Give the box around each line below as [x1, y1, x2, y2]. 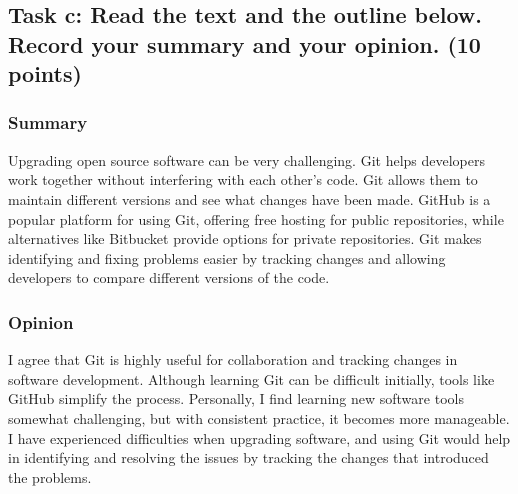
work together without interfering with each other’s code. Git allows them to [8, 169, 478, 190]
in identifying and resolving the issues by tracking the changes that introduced [8, 447, 489, 468]
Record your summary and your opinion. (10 [8, 28, 481, 59]
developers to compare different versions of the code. [8, 267, 330, 288]
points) [8, 58, 82, 89]
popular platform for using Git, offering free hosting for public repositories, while [8, 208, 504, 229]
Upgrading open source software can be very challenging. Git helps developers [8, 149, 485, 170]
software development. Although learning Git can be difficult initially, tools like [8, 368, 495, 389]
